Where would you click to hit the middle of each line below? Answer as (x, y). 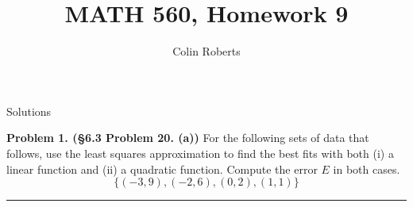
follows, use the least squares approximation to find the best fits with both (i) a (200, 153)
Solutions (29, 111)
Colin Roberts (206, 51)
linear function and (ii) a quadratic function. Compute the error (162, 169)
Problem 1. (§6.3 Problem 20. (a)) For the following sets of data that (188, 138)
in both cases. (367, 169)
